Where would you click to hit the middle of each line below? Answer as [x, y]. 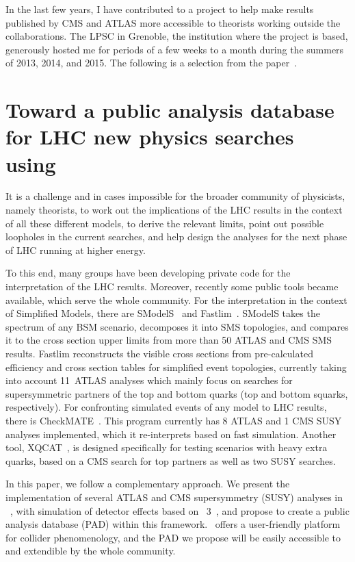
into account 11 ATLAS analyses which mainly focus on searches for [149, 380]
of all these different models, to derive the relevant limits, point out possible [165, 223]
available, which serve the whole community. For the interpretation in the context [176, 299]
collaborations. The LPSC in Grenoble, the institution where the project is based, [177, 36]
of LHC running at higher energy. [76, 250]
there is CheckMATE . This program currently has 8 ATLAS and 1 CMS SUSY [174, 420]
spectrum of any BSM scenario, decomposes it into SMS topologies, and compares [177, 326]
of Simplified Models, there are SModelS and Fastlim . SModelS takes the [163, 313]
